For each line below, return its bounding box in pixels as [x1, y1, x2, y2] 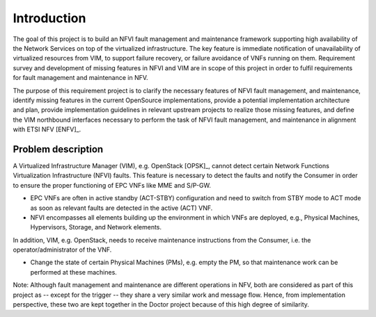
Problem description [13, 143, 104, 155]
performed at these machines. [30, 268, 118, 276]
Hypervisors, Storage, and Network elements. [30, 223, 162, 231]
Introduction [13, 10, 86, 26]
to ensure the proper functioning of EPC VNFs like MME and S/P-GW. [13, 181, 212, 189]
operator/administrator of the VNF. [13, 245, 112, 254]
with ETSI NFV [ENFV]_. [13, 125, 81, 133]
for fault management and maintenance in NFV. [13, 74, 149, 82]
